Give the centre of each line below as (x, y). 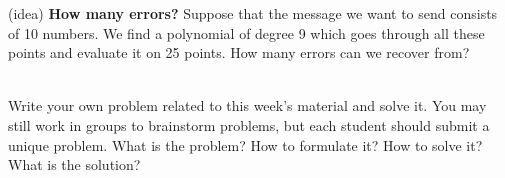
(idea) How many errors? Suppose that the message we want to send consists (253, 13)
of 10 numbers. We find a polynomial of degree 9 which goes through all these (246, 32)
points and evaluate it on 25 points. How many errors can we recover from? (239, 52)
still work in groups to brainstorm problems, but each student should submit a (249, 124)
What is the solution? (74, 164)
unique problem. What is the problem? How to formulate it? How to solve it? (245, 144)
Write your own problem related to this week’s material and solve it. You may (247, 105)
